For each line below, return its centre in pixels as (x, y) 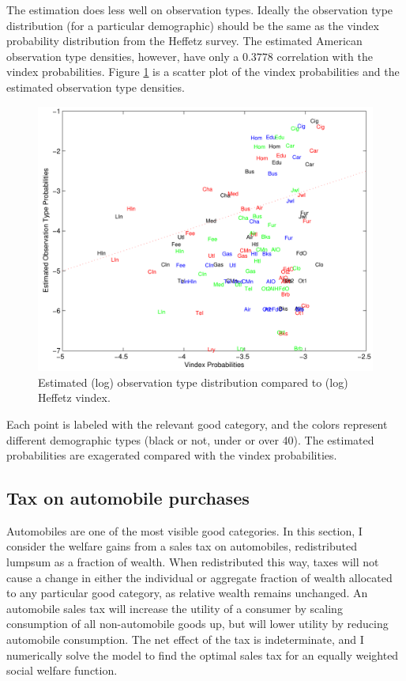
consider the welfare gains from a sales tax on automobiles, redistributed (182, 546)
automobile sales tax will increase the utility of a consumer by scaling (175, 608)
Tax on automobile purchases (128, 498)
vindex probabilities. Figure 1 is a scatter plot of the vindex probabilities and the (203, 72)
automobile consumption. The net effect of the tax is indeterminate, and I (185, 639)
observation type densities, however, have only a (123, 56)
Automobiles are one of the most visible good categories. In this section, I (184, 530)
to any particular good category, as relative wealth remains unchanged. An (187, 593)
